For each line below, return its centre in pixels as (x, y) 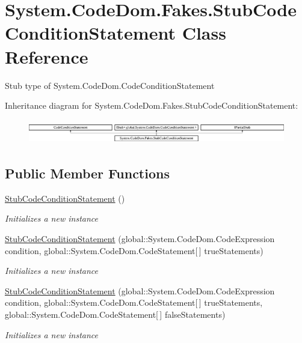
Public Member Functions (87, 173)
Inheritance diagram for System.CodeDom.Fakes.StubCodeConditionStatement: (152, 105)
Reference (47, 56)
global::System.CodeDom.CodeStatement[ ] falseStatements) (115, 314)
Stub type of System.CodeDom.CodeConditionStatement (110, 85)
